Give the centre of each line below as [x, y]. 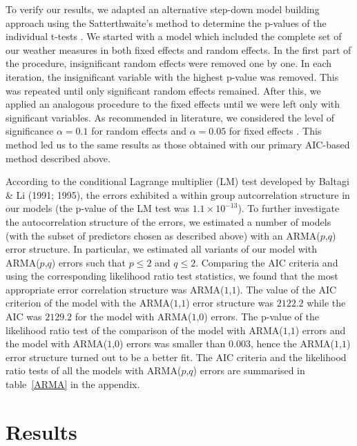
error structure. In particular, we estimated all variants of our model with [161, 249]
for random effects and [139, 131]
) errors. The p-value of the [261, 317]
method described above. [58, 158]
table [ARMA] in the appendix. [73, 384]
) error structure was [230, 303]
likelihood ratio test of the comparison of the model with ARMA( [144, 330]
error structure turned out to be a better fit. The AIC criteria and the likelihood [176, 357]
